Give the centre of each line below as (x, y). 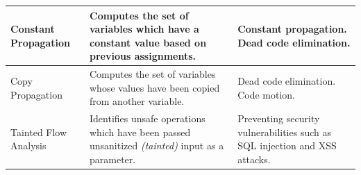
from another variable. (137, 101)
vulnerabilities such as (284, 132)
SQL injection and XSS (287, 145)
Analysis (28, 145)
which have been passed (140, 132)
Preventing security (279, 118)
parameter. (113, 159)
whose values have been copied (155, 87)
